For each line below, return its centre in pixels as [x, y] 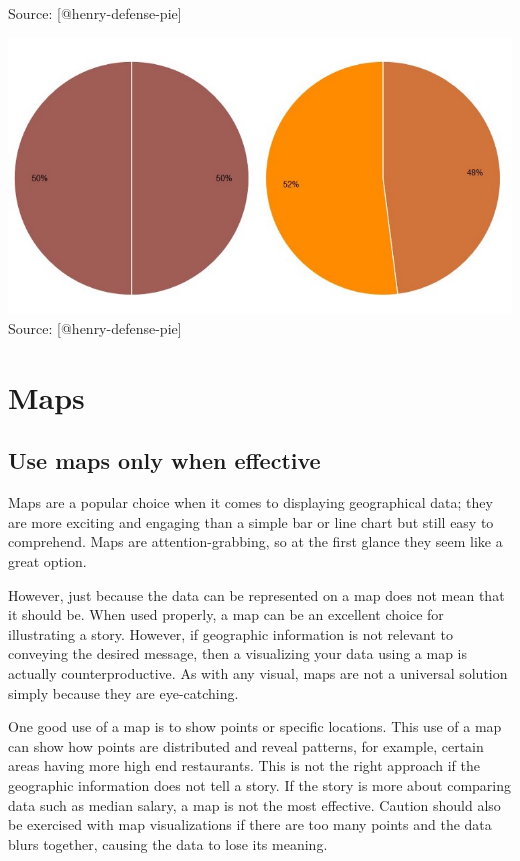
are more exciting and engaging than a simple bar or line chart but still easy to [251, 521]
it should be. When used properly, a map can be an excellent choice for [226, 614]
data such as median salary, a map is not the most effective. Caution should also [254, 804]
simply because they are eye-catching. [123, 692]
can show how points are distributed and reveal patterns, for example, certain [246, 745]
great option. [47, 561]
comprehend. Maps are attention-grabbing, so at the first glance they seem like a [255, 541]
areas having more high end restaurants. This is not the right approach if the [244, 765]
